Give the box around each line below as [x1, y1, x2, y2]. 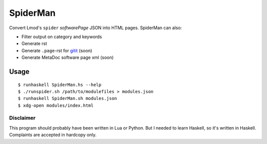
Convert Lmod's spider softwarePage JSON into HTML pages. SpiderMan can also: [9, 25, 182, 31]
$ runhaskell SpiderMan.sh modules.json [18, 96, 117, 101]
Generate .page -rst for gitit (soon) [21, 48, 92, 53]
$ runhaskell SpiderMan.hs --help [18, 82, 101, 88]
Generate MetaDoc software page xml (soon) [21, 54, 114, 60]
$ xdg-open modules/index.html [18, 102, 94, 108]
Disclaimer [9, 114, 36, 121]
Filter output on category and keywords [21, 34, 102, 40]
